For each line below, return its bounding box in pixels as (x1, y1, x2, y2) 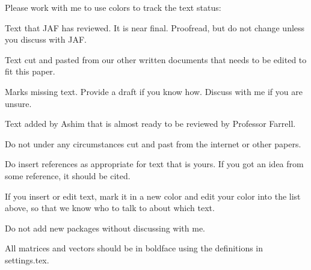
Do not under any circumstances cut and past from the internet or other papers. (5, 137, 301, 150)
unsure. (5, 97, 32, 109)
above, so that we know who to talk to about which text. (5, 201, 215, 214)
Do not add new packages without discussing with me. (5, 221, 205, 234)
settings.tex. (5, 253, 49, 266)
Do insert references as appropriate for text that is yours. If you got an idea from (5, 158, 304, 170)
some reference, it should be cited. (5, 169, 131, 182)
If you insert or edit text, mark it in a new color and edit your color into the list (5, 189, 301, 202)
